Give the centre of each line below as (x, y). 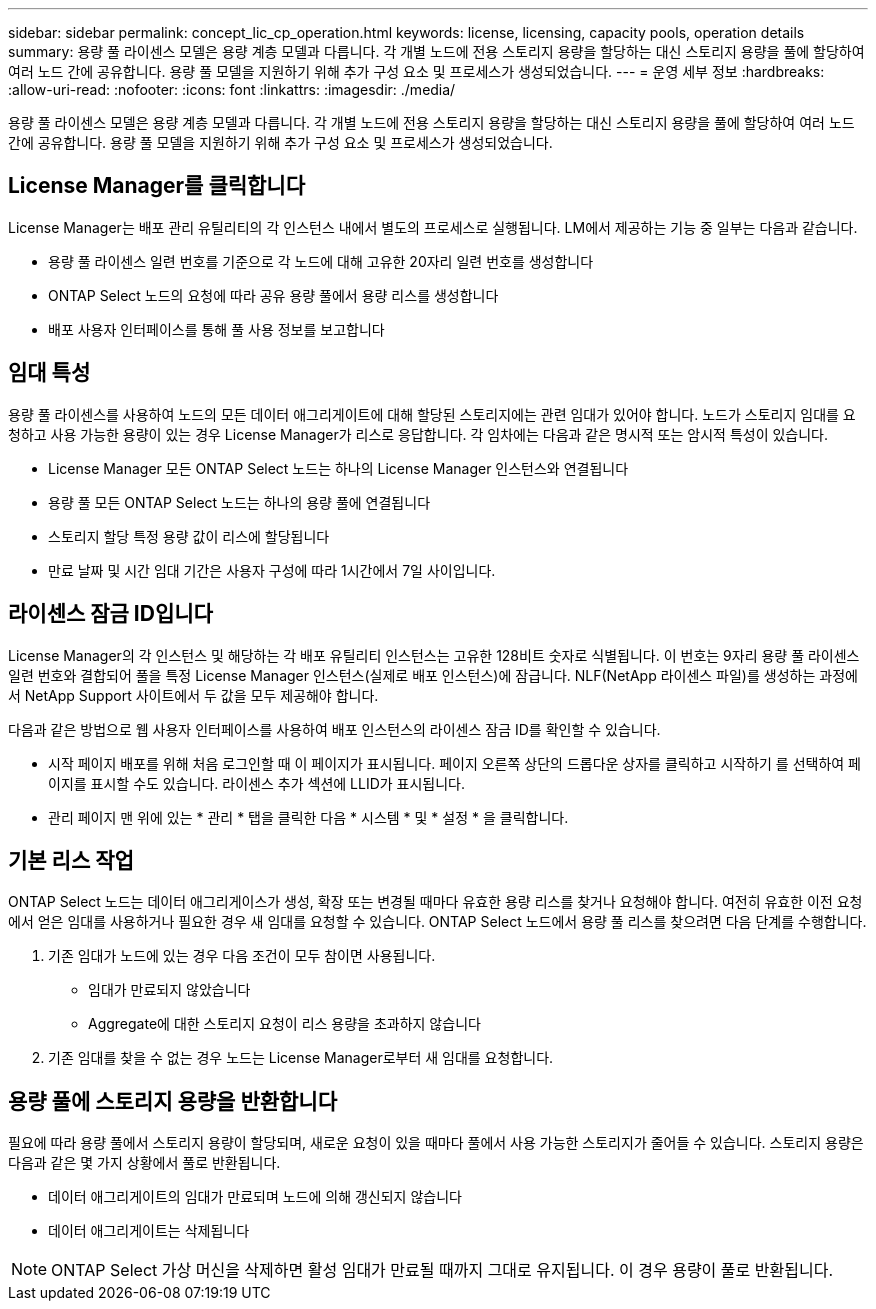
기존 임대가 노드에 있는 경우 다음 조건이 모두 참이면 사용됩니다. (242, 956)
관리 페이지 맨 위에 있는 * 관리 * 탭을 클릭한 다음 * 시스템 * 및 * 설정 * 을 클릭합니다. (308, 817)
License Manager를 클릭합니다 (156, 186)
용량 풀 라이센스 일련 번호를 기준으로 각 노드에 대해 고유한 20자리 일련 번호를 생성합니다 (321, 261)
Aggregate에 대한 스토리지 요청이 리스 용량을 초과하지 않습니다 (284, 1024)
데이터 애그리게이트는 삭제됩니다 (149, 1231)
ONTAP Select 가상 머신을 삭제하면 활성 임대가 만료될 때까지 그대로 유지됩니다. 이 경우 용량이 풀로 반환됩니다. (442, 1270)
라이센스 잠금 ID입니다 (110, 614)
